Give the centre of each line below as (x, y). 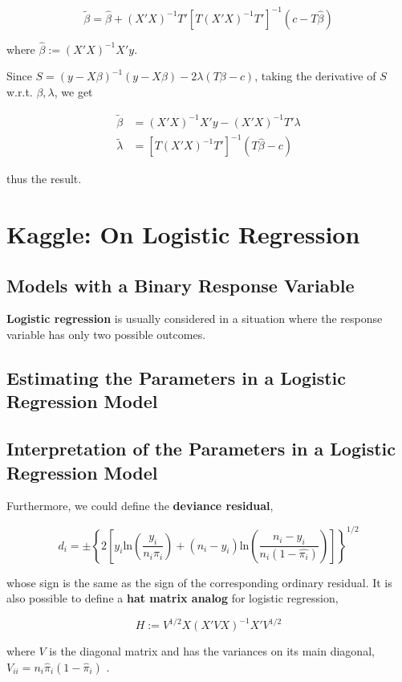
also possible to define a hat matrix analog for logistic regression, (173, 598)
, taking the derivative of (315, 76)
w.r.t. (20, 91)
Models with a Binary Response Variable (181, 285)
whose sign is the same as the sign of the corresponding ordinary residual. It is (199, 582)
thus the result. (44, 179)
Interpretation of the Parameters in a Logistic (201, 449)
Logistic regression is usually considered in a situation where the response (195, 319)
